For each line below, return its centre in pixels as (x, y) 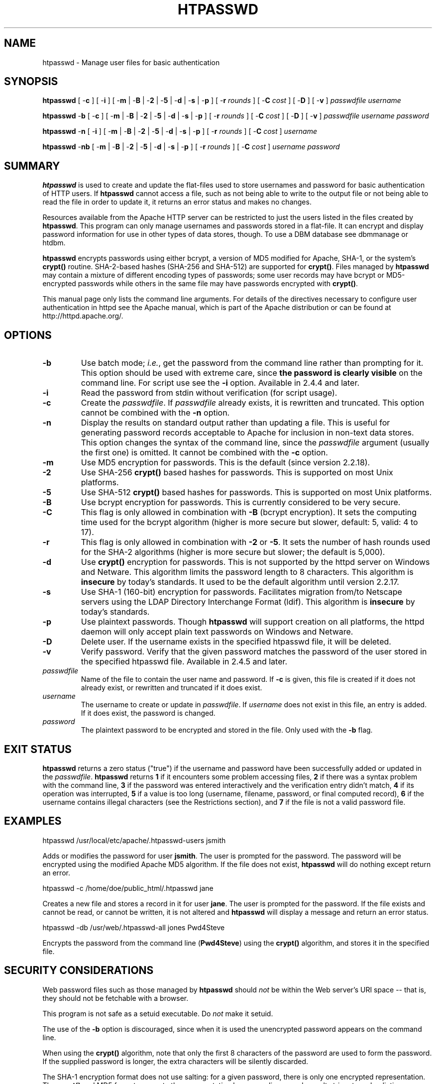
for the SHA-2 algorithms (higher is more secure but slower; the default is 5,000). (233, 552)
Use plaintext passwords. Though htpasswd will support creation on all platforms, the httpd (253, 622)
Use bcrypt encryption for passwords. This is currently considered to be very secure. (241, 502)
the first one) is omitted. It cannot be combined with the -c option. (204, 453)
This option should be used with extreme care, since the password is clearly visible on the (252, 373)
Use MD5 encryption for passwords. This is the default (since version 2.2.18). (225, 463)
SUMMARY (32, 166)
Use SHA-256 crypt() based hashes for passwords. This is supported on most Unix (237, 473)
